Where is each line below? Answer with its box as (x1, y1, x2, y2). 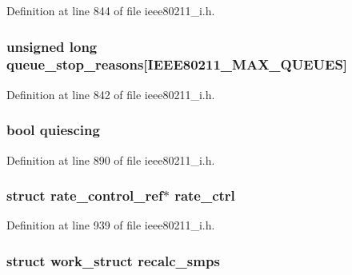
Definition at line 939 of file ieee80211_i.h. (6, 217, 215, 233)
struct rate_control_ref (6, 185, 163, 205)
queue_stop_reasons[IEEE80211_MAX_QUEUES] (6, 54, 348, 74)
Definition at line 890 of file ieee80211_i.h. (6, 151, 215, 168)
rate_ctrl (174, 185, 235, 205)
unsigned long (6, 36, 98, 56)
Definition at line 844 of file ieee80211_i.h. (6, 2, 215, 18)
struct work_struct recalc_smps (6, 250, 220, 270)
